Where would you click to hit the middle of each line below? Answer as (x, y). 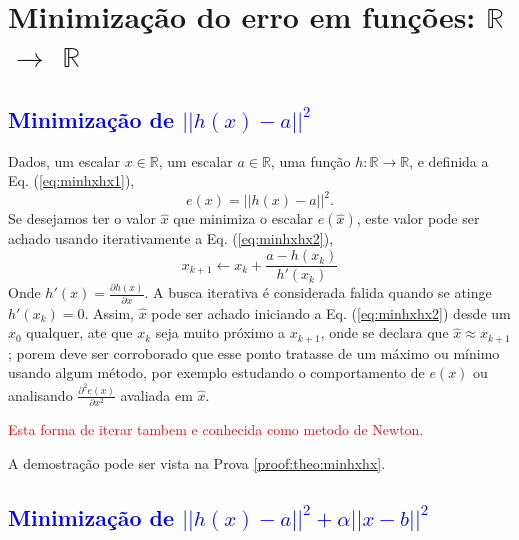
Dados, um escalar (64, 160)
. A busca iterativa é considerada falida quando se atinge (318, 292)
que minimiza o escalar (243, 218)
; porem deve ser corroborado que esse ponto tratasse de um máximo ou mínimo (254, 352)
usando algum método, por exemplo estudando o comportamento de (216, 372)
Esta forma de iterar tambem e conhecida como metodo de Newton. (216, 429)
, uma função (310, 160)
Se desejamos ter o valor (82, 218)
